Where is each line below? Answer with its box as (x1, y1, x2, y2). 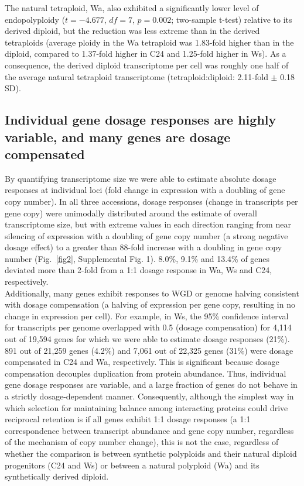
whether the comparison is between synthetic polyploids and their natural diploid (5, 447, 297, 459)
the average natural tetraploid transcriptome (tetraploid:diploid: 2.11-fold (5, 70, 268, 82)
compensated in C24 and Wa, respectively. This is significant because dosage (5, 356, 279, 368)
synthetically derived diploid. (5, 470, 109, 482)
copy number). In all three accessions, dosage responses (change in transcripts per (5, 195, 298, 207)
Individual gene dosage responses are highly (5, 111, 276, 129)
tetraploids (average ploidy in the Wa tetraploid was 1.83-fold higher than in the (5, 36, 294, 48)
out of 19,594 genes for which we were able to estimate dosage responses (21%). (5, 333, 290, 345)
